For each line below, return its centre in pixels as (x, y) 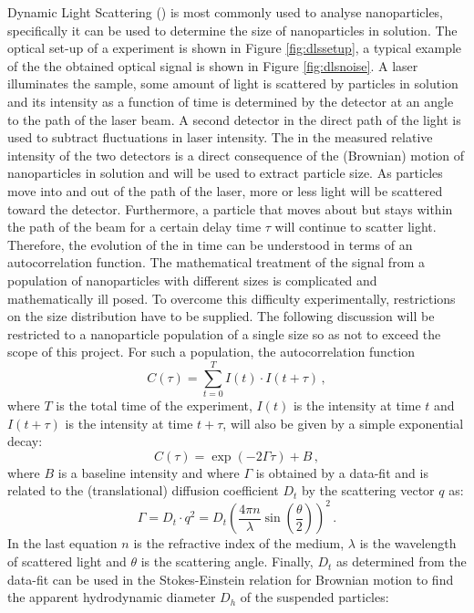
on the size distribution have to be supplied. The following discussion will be (221, 316)
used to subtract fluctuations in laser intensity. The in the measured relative (220, 137)
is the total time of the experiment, (154, 405)
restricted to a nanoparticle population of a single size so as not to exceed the (224, 333)
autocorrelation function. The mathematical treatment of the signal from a (216, 262)
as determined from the (401, 561)
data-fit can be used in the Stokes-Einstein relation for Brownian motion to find (231, 579)
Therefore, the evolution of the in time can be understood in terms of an (210, 244)
